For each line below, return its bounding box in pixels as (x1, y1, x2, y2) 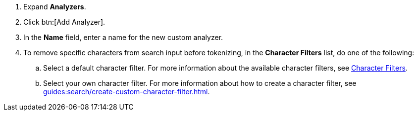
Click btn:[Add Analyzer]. (23, 18, 105, 26)
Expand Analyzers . (23, 2, 86, 11)
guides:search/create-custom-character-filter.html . (43, 87, 210, 96)
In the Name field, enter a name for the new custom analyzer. (23, 33, 223, 41)
